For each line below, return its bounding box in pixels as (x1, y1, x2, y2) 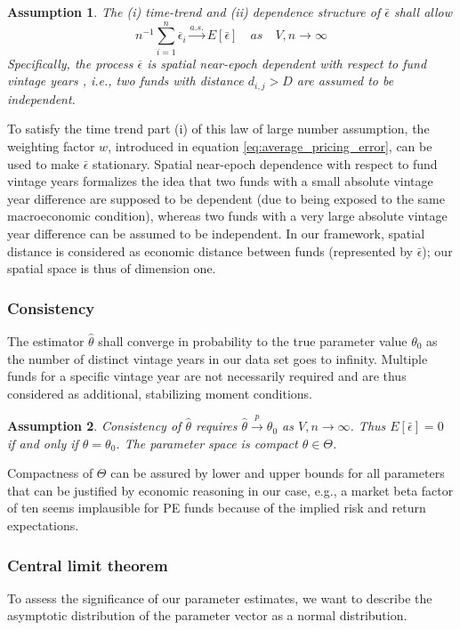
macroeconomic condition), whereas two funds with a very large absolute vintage (7, 206, 448, 225)
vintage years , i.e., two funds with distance (7, 71, 244, 90)
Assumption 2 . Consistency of (7, 416, 182, 435)
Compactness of (7, 464, 93, 482)
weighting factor (7, 136, 95, 155)
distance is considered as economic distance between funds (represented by (7, 241, 413, 260)
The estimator (7, 331, 85, 350)
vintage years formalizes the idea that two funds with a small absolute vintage (7, 172, 433, 190)
